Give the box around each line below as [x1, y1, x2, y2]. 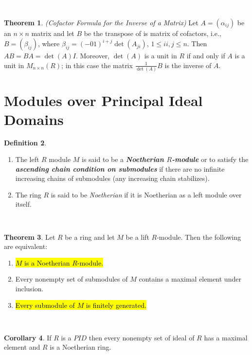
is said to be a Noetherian [82, 154, 164, 164]
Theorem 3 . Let [4, 231, 55, 242]
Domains [4, 109, 64, 129]
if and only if [186, 51, 225, 61]
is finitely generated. [86, 300, 146, 310]
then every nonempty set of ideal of [89, 332, 195, 342]
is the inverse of [164, 60, 212, 70]
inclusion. [15, 283, 44, 293]
